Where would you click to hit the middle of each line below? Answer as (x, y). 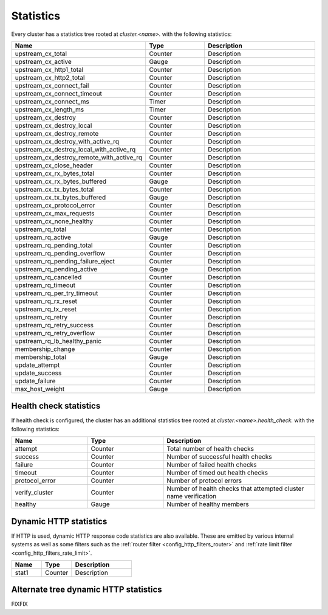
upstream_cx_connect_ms (52, 102)
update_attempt (37, 365)
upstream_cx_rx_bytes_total (55, 173)
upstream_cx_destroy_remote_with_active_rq (79, 157)
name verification (192, 496)
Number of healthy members (208, 504)
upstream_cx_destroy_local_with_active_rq (75, 149)
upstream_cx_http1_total (49, 69)
